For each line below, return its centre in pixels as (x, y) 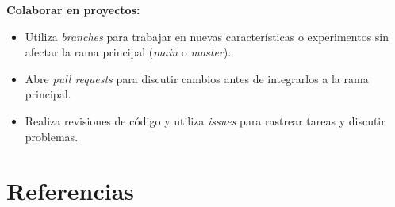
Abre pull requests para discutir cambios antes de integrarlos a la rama (197, 78)
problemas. (52, 136)
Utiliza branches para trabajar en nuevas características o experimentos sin (207, 36)
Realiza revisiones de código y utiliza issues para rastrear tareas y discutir (205, 120)
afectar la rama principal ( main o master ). (128, 52)
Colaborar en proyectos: (73, 10)
